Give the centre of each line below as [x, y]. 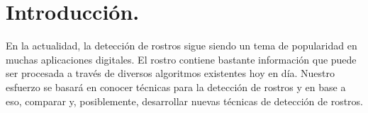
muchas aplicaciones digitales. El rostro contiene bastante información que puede [181, 59]
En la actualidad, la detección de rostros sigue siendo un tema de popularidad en [182, 46]
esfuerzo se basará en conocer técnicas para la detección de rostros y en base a [176, 87]
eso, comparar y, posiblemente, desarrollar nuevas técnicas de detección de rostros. [184, 101]
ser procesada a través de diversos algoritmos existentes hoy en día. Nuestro [171, 73]
